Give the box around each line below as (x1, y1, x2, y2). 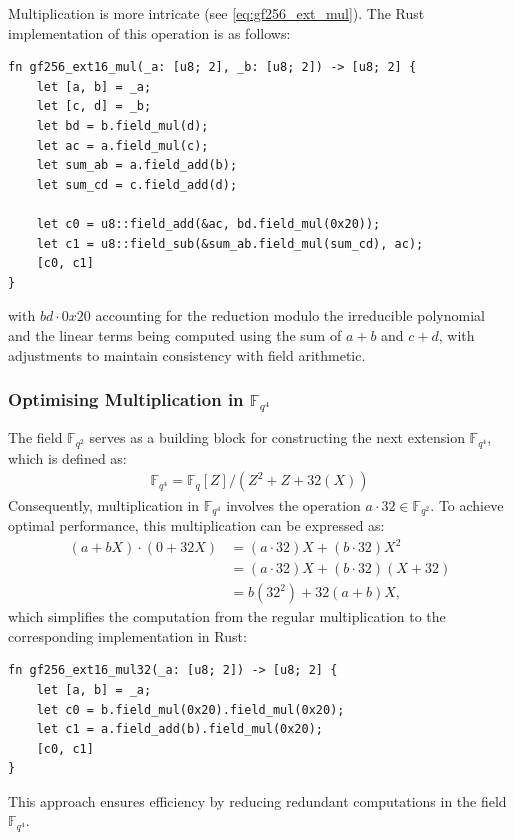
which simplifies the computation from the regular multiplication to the (8, 606, 446, 627)
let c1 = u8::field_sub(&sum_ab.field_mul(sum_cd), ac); (36, 236, 424, 251)
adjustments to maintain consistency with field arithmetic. (8, 344, 366, 365)
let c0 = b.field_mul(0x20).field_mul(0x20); (36, 702, 345, 717)
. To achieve (430, 494, 504, 515)
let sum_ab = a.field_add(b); (36, 158, 238, 173)
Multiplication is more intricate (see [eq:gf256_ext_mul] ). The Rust (8, 3, 425, 23)
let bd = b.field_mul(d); (36, 118, 209, 133)
